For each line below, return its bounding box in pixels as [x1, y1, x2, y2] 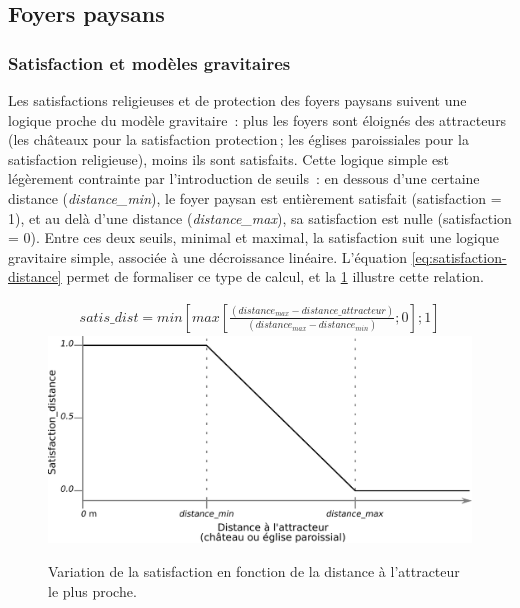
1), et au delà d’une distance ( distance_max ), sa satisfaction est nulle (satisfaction [8, 207, 512, 228]
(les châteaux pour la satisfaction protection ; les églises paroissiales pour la [8, 129, 469, 150]
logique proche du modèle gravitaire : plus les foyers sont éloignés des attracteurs [8, 109, 507, 130]
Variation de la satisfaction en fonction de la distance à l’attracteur [48, 561, 460, 581]
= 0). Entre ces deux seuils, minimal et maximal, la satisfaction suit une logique [8, 227, 500, 248]
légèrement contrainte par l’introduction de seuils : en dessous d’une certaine [8, 168, 480, 189]
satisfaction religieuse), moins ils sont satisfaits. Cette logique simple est [8, 148, 450, 169]
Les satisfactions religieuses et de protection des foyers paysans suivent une [8, 90, 467, 110]
